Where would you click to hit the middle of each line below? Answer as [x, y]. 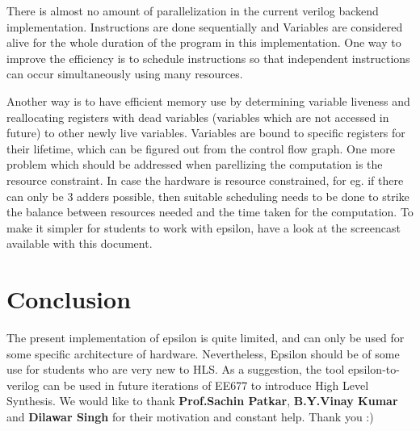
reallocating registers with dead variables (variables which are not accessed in [198, 117]
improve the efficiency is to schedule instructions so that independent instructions [208, 58]
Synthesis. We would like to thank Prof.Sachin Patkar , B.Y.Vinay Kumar [202, 401]
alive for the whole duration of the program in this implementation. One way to [204, 42]
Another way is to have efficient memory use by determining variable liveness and [208, 100]
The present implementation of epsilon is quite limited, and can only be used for [206, 338]
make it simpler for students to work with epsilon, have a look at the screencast [204, 227]
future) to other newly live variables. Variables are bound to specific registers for [206, 133]
